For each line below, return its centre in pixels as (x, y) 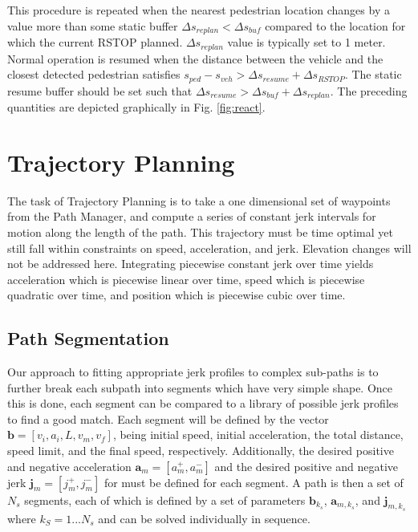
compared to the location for (335, 25)
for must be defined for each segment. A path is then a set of (254, 482)
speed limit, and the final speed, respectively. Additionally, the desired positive (201, 451)
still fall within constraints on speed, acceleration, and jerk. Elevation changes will (209, 248)
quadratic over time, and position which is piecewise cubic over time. (177, 295)
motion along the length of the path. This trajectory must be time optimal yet (200, 231)
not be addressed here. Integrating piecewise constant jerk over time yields (191, 264)
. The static (373, 74)
